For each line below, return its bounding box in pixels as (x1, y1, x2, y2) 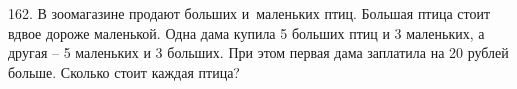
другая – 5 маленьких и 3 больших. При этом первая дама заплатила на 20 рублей (8, 42, 509, 63)
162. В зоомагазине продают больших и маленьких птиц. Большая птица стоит (8, 3, 491, 23)
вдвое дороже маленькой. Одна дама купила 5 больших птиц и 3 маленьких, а (8, 22, 485, 43)
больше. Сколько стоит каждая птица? (8, 61, 240, 82)
